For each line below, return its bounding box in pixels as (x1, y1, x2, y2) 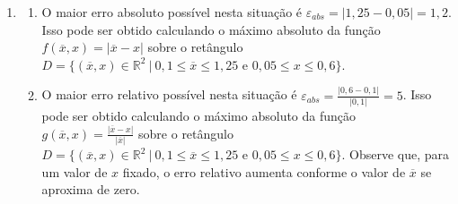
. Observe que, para (341, 145, 450, 164)
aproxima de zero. (41, 180, 140, 199)
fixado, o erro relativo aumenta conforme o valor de (122, 162, 406, 181)
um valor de (41, 162, 108, 181)
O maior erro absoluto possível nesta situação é (41, 3, 303, 21)
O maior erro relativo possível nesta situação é (41, 85, 297, 104)
